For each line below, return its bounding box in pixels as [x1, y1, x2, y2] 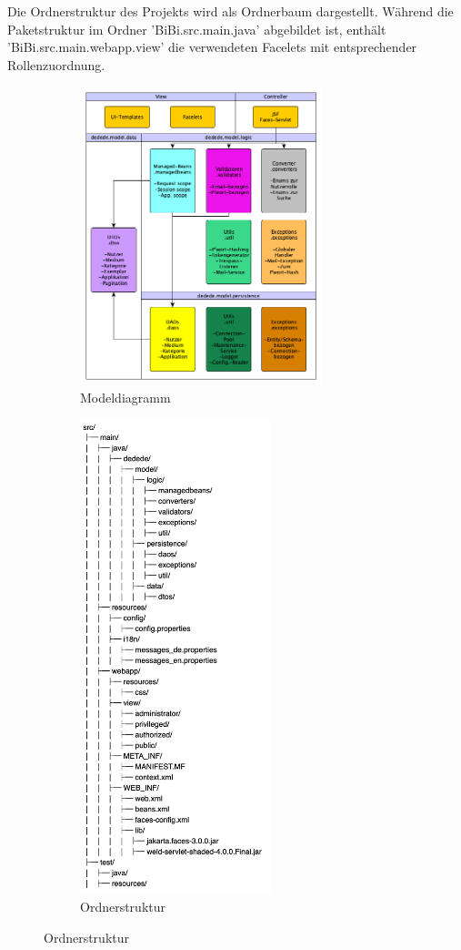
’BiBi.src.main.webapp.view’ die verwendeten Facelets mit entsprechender [7, 37, 417, 56]
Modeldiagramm [80, 388, 171, 407]
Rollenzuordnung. [7, 55, 105, 74]
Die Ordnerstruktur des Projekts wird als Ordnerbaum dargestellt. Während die [7, 2, 454, 20]
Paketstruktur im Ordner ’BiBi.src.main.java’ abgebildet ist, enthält [7, 19, 386, 38]
